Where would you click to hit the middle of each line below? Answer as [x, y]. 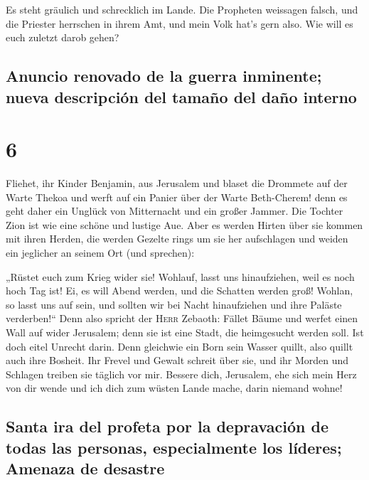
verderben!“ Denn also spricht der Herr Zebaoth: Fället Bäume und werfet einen [182, 318]
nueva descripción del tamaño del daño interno [181, 96]
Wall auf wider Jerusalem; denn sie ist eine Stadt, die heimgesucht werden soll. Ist [185, 332]
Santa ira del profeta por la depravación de [167, 426]
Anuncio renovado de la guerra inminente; [164, 76]
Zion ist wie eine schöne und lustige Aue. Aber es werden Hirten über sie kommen [184, 224]
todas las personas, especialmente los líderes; [174, 447]
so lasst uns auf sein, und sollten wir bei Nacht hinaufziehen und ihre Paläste [174, 304]
